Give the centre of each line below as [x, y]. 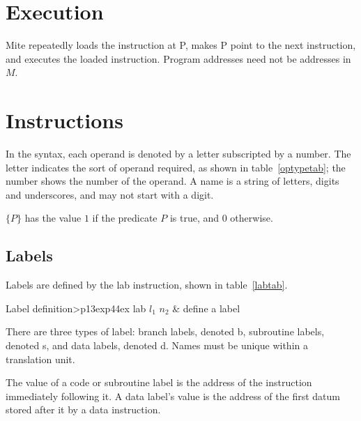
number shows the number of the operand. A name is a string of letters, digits [172, 181]
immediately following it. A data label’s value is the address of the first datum [173, 396]
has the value [53, 218]
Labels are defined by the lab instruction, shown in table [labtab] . [147, 285]
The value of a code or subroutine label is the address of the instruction [159, 382]
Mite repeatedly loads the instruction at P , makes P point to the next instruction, [181, 45]
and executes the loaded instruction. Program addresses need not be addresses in [178, 58]
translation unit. [40, 359]
